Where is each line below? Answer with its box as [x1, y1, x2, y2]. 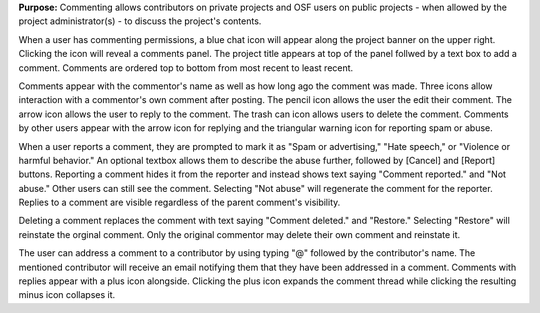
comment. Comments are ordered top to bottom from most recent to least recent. [18, 61, 354, 74]
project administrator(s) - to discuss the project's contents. [18, 15, 262, 27]
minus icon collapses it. [18, 289, 116, 301]
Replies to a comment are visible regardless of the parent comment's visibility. [18, 196, 341, 209]
